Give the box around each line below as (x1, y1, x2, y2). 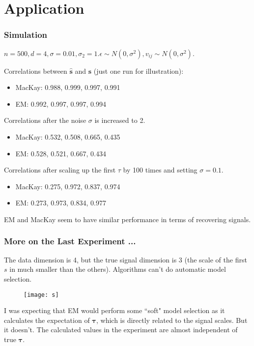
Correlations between (4, 65, 67, 76)
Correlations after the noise (4, 115, 86, 125)
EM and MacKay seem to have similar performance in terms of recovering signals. (4, 214, 251, 224)
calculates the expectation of (4, 315, 90, 325)
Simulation (4, 29, 48, 41)
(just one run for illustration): (93, 65, 184, 76)
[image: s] (24, 291, 59, 298)
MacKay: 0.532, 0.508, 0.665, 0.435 (15, 131, 120, 142)
